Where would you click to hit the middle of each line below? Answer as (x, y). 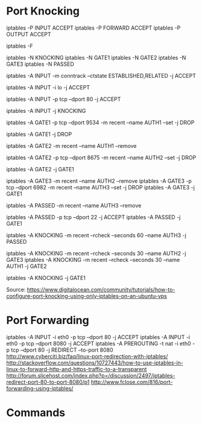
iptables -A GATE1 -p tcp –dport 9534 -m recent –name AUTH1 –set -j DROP (100, 122)
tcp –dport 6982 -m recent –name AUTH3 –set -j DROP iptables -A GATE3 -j (100, 187)
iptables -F (20, 46)
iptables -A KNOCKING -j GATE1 (46, 278)
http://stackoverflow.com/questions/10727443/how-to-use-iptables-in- (95, 363)
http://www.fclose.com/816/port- (132, 382)
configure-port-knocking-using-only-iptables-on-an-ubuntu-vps (87, 296)
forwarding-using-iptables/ (40, 388)
